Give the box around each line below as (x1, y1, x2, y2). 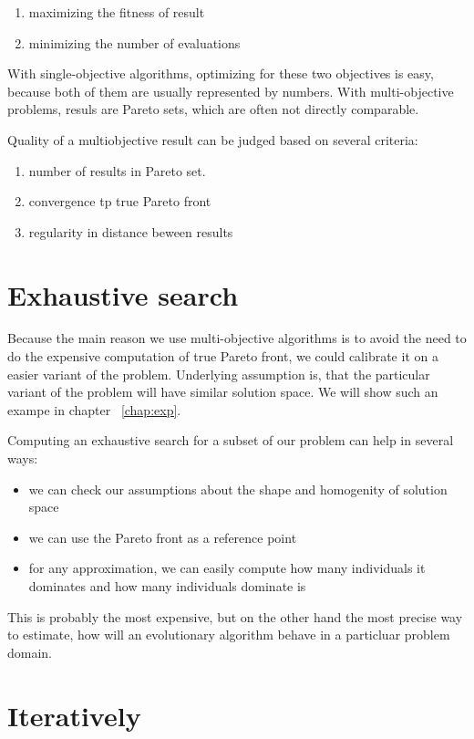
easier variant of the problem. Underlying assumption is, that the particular (7, 364, 430, 383)
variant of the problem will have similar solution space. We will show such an (7, 382, 438, 401)
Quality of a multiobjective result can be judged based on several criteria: (7, 130, 418, 149)
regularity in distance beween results (28, 222, 233, 241)
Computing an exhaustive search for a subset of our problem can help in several (7, 431, 454, 450)
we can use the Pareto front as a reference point (28, 527, 297, 546)
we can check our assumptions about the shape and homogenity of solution (28, 479, 448, 498)
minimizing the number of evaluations (28, 33, 241, 52)
